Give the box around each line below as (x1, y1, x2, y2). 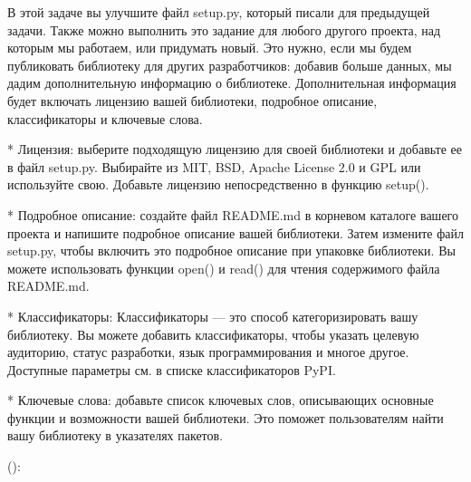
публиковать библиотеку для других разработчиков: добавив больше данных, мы (7, 55, 452, 74)
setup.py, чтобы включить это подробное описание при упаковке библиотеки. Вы (7, 241, 456, 260)
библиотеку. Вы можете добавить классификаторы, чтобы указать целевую (7, 324, 419, 343)
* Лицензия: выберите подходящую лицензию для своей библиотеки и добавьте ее (7, 140, 463, 159)
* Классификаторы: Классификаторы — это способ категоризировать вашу (7, 306, 418, 325)
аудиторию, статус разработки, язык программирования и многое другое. (7, 342, 409, 361)
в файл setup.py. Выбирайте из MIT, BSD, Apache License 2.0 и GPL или (7, 157, 421, 176)
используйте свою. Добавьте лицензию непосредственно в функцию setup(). (7, 175, 429, 194)
